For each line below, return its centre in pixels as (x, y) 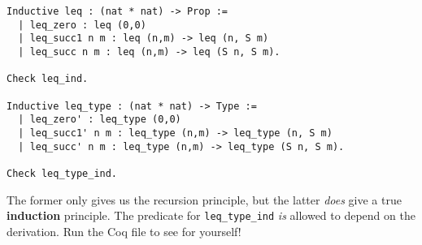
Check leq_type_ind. (62, 173)
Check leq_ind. (48, 79)
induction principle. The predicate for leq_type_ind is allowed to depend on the (211, 215)
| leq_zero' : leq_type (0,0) (100, 120)
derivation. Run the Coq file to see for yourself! (124, 231)
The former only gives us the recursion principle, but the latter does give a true (204, 199)
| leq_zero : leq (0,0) (82, 25)
